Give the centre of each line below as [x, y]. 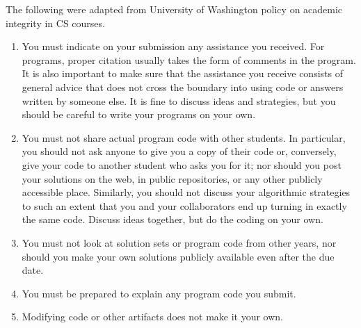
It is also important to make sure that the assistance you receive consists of [182, 73]
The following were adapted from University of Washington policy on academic [174, 9]
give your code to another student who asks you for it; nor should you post [182, 164]
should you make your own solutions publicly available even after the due [178, 256]
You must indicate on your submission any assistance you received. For [173, 46]
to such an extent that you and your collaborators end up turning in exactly [184, 205]
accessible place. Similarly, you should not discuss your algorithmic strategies [186, 192]
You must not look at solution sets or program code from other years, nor [179, 242]
